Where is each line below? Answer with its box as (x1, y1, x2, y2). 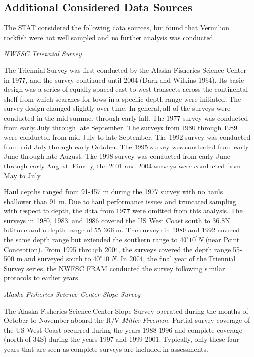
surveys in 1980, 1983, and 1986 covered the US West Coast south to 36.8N (4, 215, 230, 225)
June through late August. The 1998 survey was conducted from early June (4, 151, 230, 161)
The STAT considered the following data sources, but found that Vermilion (4, 22, 230, 33)
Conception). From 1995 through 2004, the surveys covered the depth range (4, 244, 231, 254)
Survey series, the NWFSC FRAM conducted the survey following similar (4, 263, 225, 273)
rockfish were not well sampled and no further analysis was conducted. (4, 32, 215, 42)
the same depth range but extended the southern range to (4, 234, 178, 245)
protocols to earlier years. (4, 273, 80, 283)
